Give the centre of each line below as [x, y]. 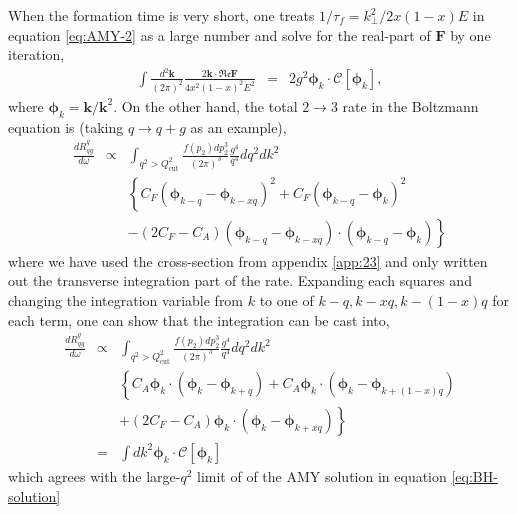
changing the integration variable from [126, 300]
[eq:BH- [474, 476]
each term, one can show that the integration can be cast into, [199, 319]
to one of [286, 300]
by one [470, 34]
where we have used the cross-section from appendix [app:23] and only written [248, 260]
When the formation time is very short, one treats [161, 15]
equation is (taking [66, 126]
